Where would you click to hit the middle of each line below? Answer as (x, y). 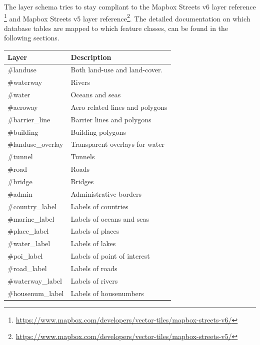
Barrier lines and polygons (111, 119)
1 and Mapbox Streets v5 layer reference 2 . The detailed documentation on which (127, 17)
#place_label (28, 231)
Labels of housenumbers (107, 293)
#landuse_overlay (35, 144)
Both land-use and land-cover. (117, 70)
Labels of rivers (94, 280)
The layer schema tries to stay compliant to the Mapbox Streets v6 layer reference (130, 6)
